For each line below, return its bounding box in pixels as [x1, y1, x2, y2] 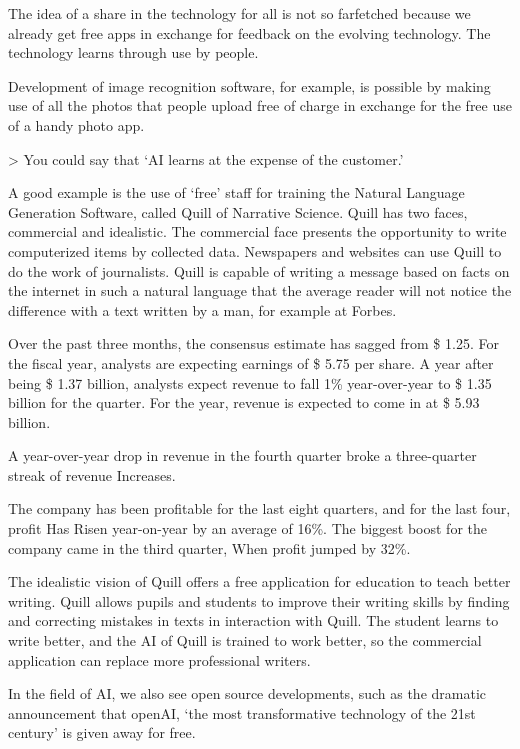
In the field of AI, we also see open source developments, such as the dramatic [8, 683, 487, 704]
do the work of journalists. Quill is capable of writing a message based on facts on [8, 260, 510, 281]
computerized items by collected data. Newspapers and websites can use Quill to [8, 240, 502, 261]
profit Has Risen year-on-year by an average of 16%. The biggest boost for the [8, 518, 487, 539]
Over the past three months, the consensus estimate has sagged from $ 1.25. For [8, 333, 499, 354]
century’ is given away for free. [8, 722, 196, 743]
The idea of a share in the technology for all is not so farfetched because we [8, 3, 471, 23]
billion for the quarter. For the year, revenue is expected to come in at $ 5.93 [8, 392, 480, 413]
